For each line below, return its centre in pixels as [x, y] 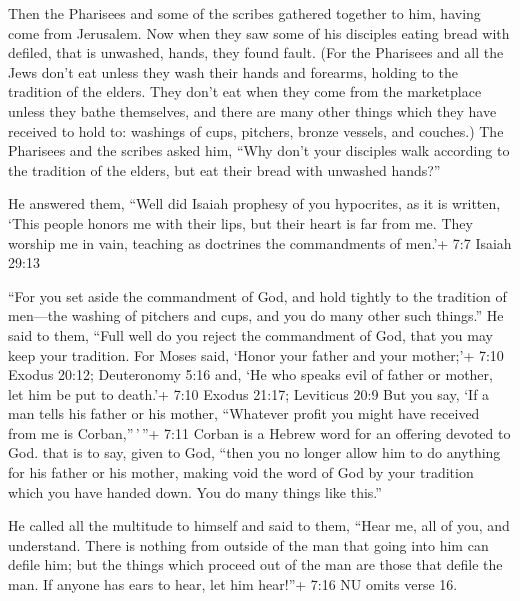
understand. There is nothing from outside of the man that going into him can [248, 544]
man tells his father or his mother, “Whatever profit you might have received [244, 413]
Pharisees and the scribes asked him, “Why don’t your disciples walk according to [259, 150]
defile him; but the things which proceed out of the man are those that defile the [255, 564]
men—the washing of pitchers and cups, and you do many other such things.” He [256, 315]
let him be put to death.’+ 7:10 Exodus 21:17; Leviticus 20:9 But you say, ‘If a [249, 393]
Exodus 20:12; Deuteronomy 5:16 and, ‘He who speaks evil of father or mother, [250, 374]
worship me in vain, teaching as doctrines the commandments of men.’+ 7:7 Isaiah [260, 242]
